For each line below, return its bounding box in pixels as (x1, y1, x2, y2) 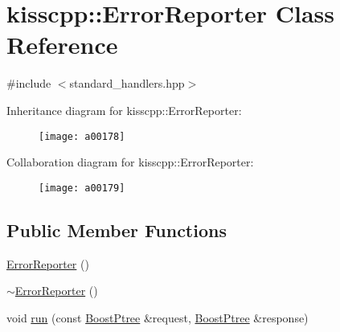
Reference (6, 28, 118, 61)
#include (6, 75, 51, 92)
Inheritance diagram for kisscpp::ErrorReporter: (6, 101, 242, 118)
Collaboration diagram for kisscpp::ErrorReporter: (6, 154, 254, 170)
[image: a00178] (39, 130, 125, 142)
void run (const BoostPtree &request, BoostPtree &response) (6, 309, 309, 326)
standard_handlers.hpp (69, 75, 185, 92)
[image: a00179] (39, 182, 125, 194)
